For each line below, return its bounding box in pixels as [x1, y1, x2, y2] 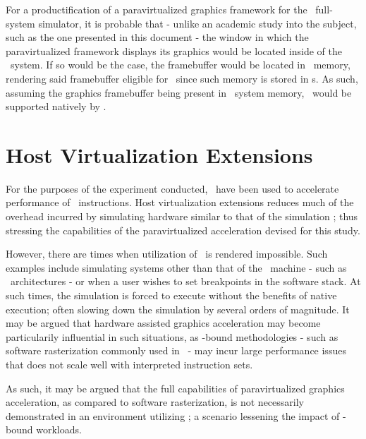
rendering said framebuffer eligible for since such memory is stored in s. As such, [6, 71, 358, 85]
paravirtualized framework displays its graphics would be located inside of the [6, 43, 342, 58]
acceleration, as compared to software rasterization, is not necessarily [6, 395, 304, 409]
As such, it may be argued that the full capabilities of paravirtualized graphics [6, 380, 345, 395]
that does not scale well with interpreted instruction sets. [6, 357, 253, 371]
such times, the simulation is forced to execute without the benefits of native [6, 288, 337, 303]
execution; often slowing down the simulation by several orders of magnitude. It [6, 301, 350, 316]
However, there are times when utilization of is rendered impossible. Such [6, 246, 328, 261]
